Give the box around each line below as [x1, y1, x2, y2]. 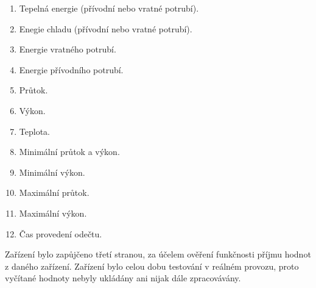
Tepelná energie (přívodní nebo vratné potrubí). [19, 2, 199, 14]
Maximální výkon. [19, 206, 87, 219]
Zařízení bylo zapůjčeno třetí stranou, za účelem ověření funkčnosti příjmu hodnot [5, 248, 311, 261]
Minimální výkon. [19, 165, 85, 178]
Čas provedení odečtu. [19, 227, 102, 240]
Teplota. [19, 124, 50, 137]
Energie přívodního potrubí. [19, 63, 124, 76]
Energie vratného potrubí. [19, 43, 116, 56]
